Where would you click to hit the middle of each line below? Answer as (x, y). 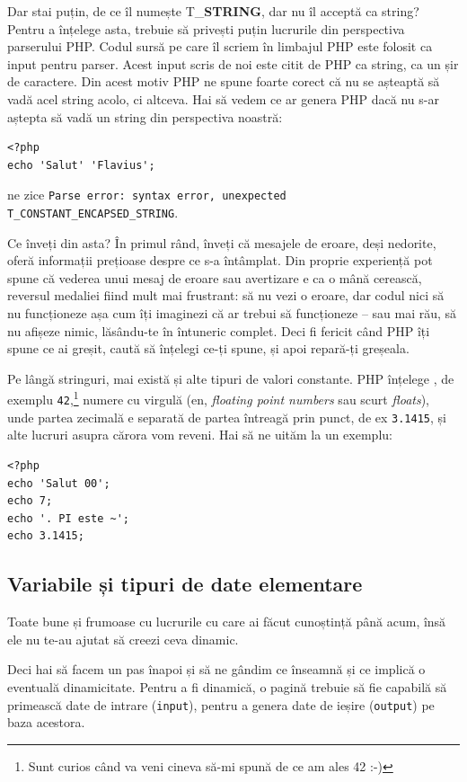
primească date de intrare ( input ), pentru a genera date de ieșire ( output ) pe (221, 704)
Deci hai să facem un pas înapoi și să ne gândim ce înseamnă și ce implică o (216, 669)
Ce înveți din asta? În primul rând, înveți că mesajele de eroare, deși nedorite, (222, 242)
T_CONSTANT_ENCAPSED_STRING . (93, 212)
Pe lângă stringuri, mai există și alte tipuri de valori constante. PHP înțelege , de (231, 378)
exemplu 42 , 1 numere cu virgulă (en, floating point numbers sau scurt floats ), (218, 398)
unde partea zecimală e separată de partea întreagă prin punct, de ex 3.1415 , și (227, 417)
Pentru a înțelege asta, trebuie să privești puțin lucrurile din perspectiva (206, 28)
